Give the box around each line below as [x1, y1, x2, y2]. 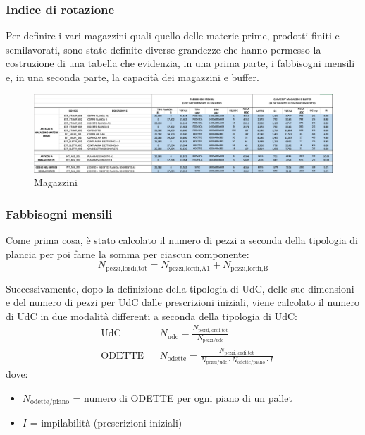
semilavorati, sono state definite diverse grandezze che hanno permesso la [6, 42, 321, 56]
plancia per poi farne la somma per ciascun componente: [6, 246, 249, 261]
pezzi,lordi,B [230, 264, 268, 272]
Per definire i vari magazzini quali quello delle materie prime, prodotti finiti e [6, 28, 340, 43]
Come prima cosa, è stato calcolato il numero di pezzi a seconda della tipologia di [6, 232, 358, 247]
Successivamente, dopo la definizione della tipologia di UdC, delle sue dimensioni [6, 281, 354, 295]
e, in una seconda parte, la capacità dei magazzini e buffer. [6, 70, 259, 84]
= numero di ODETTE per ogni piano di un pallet [73, 390, 292, 405]
